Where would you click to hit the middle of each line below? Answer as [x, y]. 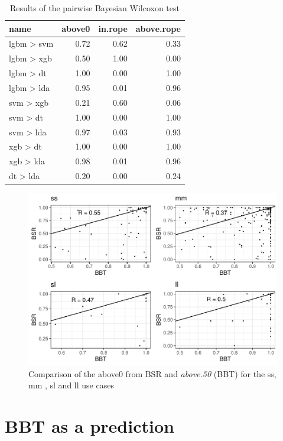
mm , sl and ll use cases [71, 385]
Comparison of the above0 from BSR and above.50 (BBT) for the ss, [152, 373]
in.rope [113, 28]
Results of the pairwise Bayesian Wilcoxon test [95, 8]
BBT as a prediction [90, 426]
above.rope [158, 28]
